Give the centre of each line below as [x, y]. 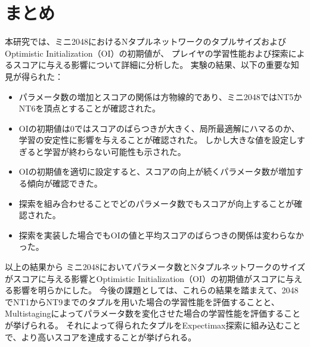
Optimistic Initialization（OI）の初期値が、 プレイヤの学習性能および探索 [147, 53]
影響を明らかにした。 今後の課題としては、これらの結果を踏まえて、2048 [156, 290]
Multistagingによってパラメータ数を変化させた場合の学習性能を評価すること [153, 313]
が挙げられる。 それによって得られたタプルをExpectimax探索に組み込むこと [153, 325]
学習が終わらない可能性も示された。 [115, 151]
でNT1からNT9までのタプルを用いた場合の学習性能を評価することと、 [142, 301]
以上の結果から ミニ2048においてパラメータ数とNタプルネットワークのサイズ [155, 267]
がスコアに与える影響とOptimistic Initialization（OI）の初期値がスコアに [145, 278]
